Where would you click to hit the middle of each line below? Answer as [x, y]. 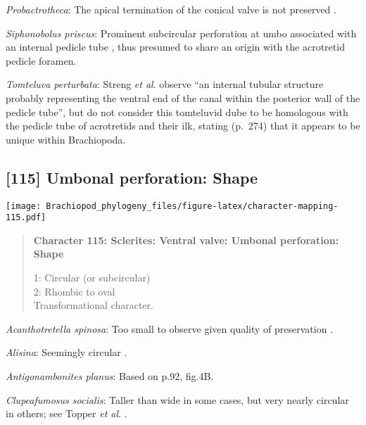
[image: [24, 206]
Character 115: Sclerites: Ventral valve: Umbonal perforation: [186, 240]
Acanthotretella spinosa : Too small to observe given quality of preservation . [170, 328]
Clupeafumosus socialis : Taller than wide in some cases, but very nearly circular [177, 399]
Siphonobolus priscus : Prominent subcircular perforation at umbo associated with [181, 33]
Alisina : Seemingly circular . [67, 352]
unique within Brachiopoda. [66, 139]
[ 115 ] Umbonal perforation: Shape [132, 177]
